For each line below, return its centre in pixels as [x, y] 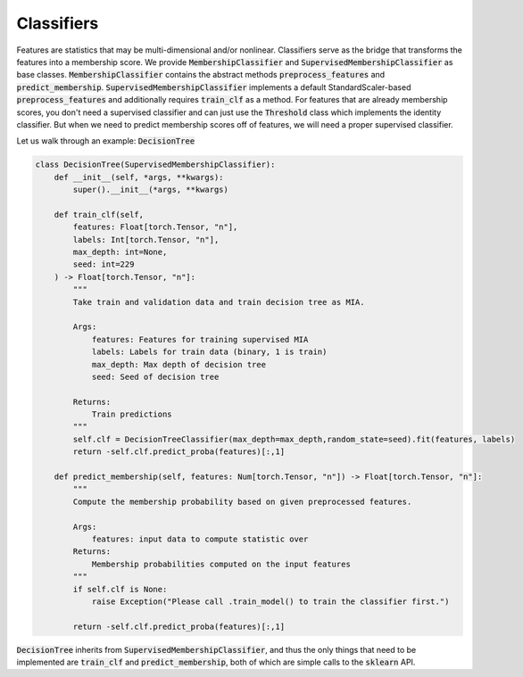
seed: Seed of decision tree [155, 376]
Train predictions [132, 414]
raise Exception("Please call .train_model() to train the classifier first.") [270, 601]
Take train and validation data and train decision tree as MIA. [219, 302]
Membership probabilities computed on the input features [221, 564]
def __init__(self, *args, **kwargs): [139, 177]
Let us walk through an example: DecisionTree [106, 141]
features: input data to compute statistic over [200, 539]
